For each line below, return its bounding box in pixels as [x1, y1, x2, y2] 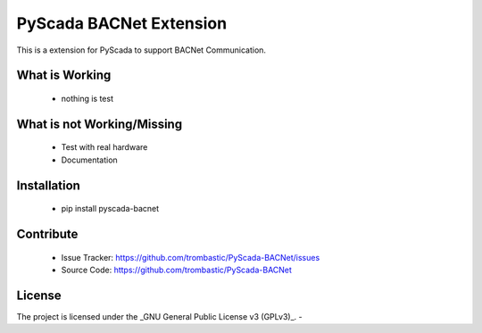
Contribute [16, 226, 79, 241]
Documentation [61, 154, 118, 165]
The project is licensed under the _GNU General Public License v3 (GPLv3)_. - [16, 311, 303, 321]
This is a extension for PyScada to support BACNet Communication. [16, 45, 267, 55]
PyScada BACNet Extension [16, 13, 228, 33]
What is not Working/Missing [16, 116, 183, 131]
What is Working [16, 68, 112, 83]
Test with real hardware [61, 142, 148, 153]
